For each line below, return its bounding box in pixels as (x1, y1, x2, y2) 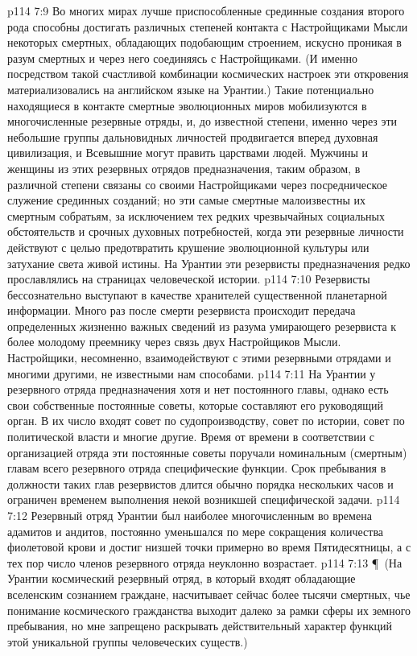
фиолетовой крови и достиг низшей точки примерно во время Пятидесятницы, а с (7, 538, 411, 555)
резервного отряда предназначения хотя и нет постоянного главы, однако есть (7, 381, 389, 398)
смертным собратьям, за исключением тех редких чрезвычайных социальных (7, 207, 385, 224)
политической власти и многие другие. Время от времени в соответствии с (7, 428, 375, 445)
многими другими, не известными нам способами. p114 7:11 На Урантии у (7, 365, 376, 382)
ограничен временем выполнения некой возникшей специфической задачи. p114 (7, 491, 400, 508)
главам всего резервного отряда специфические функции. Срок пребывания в (7, 460, 386, 477)
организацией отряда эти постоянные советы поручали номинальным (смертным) (7, 444, 407, 460)
